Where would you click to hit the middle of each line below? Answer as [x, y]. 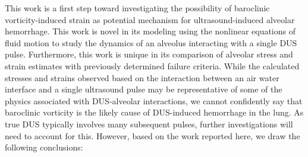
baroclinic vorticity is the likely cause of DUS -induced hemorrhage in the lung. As [154, 112]
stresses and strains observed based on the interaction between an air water [142, 77]
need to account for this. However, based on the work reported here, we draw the [153, 135]
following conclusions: [44, 147]
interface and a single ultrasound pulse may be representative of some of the [144, 89]
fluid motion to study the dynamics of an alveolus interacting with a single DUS [151, 42]
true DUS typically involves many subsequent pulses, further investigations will [149, 124]
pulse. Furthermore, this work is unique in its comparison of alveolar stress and [149, 54]
